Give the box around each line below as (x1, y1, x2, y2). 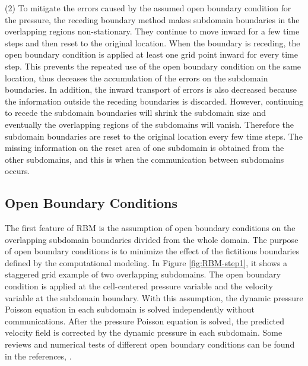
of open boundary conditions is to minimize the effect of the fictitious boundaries (5, 245, 300, 257)
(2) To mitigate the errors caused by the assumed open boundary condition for (5, 2, 291, 14)
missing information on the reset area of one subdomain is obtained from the (5, 141, 284, 154)
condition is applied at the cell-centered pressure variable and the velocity (5, 280, 273, 292)
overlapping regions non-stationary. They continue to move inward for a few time (5, 25, 300, 37)
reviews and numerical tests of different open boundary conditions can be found (5, 338, 295, 351)
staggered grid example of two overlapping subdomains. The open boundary (5, 268, 281, 280)
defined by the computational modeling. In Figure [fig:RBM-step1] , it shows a (5, 256, 288, 269)
